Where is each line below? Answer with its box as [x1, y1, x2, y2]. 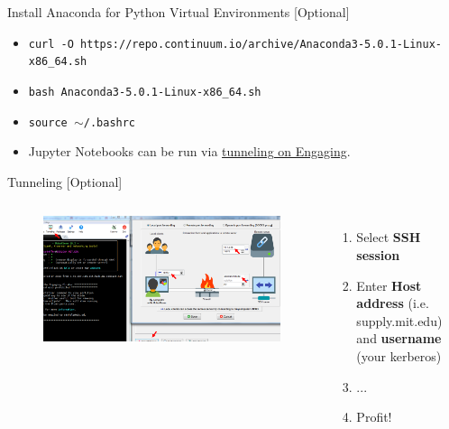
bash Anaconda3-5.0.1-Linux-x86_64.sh [28, 85, 261, 98]
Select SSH [356, 228, 421, 247]
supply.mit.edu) [356, 311, 443, 330]
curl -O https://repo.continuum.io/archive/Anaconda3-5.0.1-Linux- [28, 37, 442, 51]
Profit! [356, 407, 392, 426]
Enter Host [356, 275, 422, 294]
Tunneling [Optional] [7, 172, 123, 191]
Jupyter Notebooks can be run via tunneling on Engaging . [28, 142, 351, 161]
